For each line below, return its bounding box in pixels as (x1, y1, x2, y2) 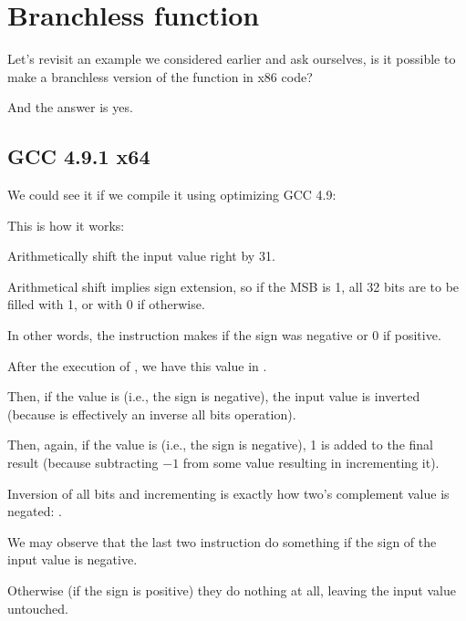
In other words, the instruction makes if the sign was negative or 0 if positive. (7, 326, 441, 345)
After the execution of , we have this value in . (7, 356, 267, 375)
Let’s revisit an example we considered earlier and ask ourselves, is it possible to (7, 49, 456, 68)
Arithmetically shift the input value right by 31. (7, 246, 275, 265)
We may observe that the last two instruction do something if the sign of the (7, 532, 437, 551)
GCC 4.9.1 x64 (7, 142, 150, 171)
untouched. (7, 598, 68, 617)
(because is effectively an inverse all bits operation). (7, 404, 296, 423)
